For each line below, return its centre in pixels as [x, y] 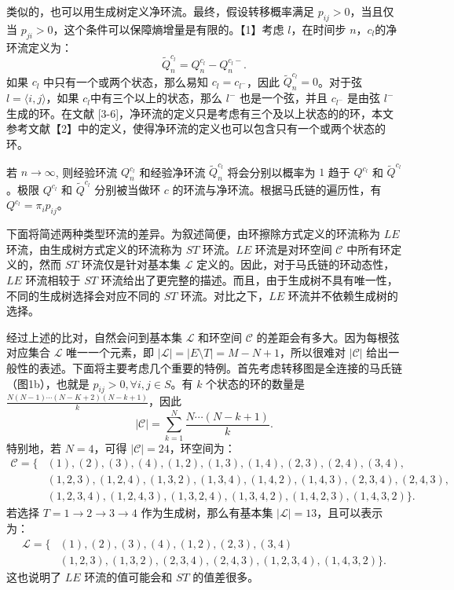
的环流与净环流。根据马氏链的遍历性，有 [277, 189]
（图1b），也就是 [48, 383]
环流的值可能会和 [128, 576]
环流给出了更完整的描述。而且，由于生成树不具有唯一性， [249, 280]
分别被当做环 [128, 189]
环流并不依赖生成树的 [343, 295]
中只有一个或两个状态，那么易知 [126, 81]
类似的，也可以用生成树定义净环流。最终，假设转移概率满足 [160, 11]
